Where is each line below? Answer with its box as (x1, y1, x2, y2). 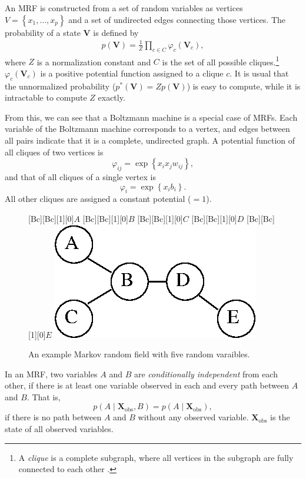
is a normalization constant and (36, 55, 151, 68)
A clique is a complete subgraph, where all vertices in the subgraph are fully (18, 451, 294, 463)
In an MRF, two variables (5, 367, 98, 380)
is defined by (93, 26, 139, 38)
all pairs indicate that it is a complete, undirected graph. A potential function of (5, 134, 295, 146)
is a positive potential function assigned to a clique (40, 67, 224, 79)
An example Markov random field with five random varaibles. (28, 348, 250, 360)
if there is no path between (5, 411, 102, 423)
